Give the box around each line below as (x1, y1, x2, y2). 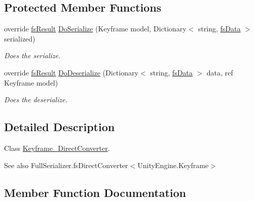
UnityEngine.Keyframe (137, 159, 209, 170)
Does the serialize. (4, 50, 61, 61)
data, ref (206, 67, 233, 77)
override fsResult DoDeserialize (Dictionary (4, 67, 138, 77)
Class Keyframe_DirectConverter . (4, 142, 110, 153)
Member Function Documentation (4, 184, 187, 200)
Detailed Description (4, 119, 115, 135)
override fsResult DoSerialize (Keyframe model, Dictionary (4, 23, 187, 34)
